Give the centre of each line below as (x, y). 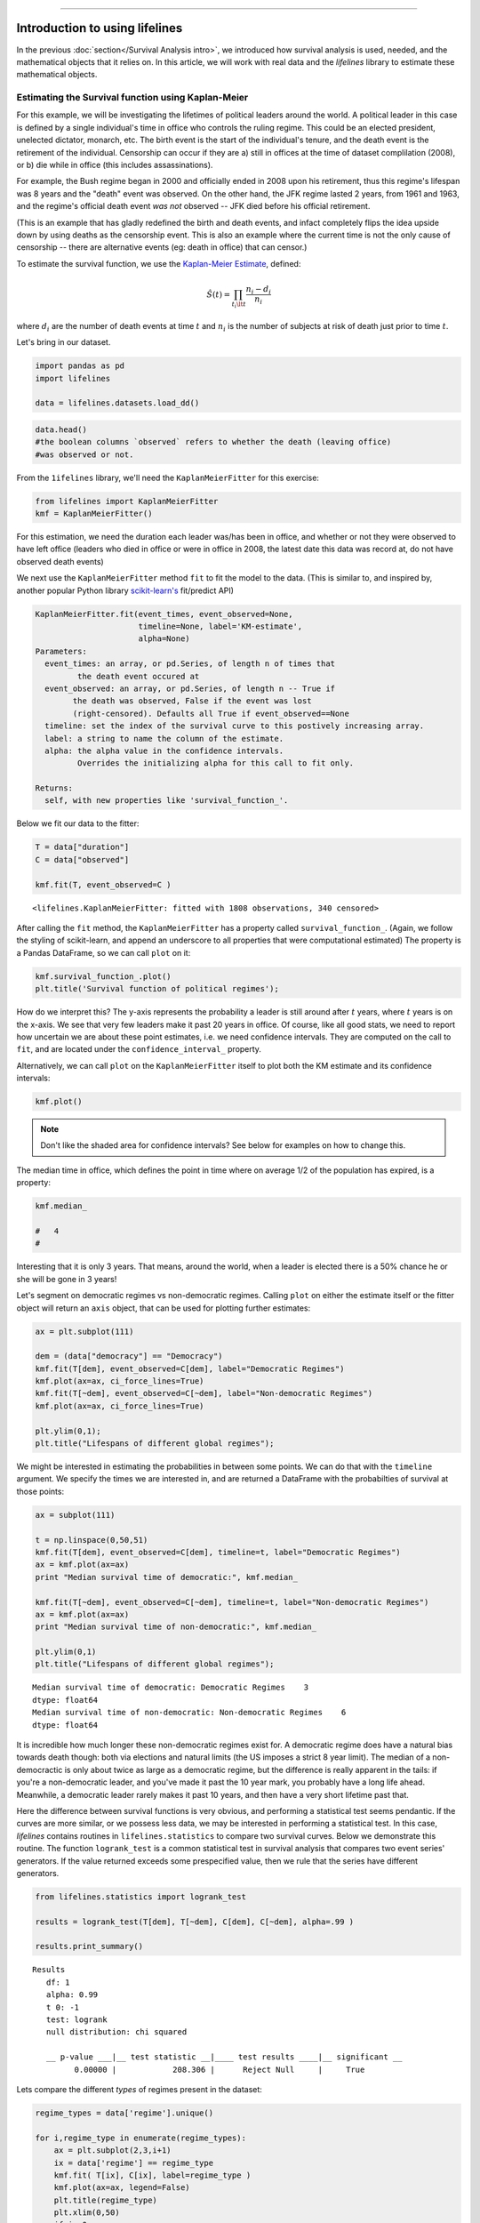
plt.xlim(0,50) (87, 2213)
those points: (40, 1491)
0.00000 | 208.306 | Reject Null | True (220, 2069)
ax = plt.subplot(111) (84, 1331)
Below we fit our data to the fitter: (78, 823)
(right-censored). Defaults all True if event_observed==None (211, 713)
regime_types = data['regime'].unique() (124, 2113)
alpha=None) (164, 639)
